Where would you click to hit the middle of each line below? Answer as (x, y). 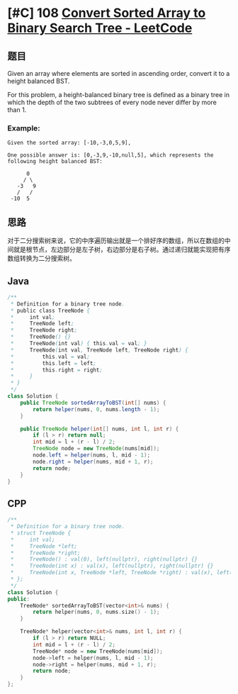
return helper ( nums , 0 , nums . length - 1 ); (96, 409)
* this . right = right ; (56, 370)
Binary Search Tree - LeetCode (100, 28)
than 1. (17, 110)
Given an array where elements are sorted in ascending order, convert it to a (119, 73)
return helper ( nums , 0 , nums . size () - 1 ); (96, 612)
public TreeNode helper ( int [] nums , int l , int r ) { (100, 429)
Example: (24, 128)
